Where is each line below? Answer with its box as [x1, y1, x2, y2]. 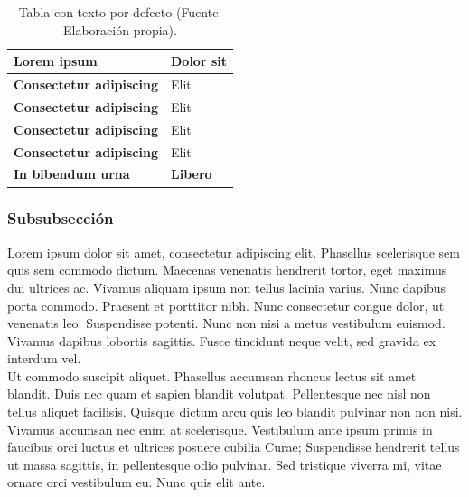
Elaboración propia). [63, 20, 177, 39]
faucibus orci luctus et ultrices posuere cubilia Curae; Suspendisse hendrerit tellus [7, 437, 460, 456]
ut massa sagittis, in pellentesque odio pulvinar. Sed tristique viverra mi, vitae [7, 455, 442, 474]
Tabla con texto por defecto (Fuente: [18, 3, 222, 21]
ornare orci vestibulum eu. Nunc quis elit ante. [7, 473, 266, 492]
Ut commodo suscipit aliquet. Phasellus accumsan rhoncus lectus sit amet [7, 366, 417, 385]
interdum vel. [7, 349, 81, 368]
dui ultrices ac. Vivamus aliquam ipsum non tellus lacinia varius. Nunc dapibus [7, 277, 446, 296]
